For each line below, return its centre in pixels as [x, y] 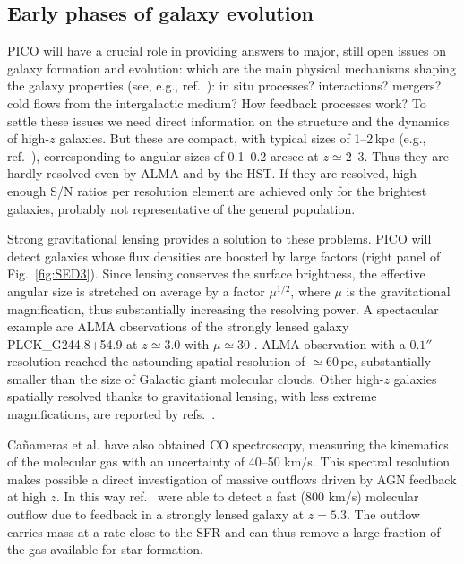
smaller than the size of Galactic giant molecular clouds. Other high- [196, 378]
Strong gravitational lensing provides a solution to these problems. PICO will [219, 239]
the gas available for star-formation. [105, 549]
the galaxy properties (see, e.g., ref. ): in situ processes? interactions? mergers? [224, 85]
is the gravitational [398, 291]
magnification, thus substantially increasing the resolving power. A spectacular [223, 308]
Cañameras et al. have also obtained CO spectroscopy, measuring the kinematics [228, 444]
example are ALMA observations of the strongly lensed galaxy [178, 326]
